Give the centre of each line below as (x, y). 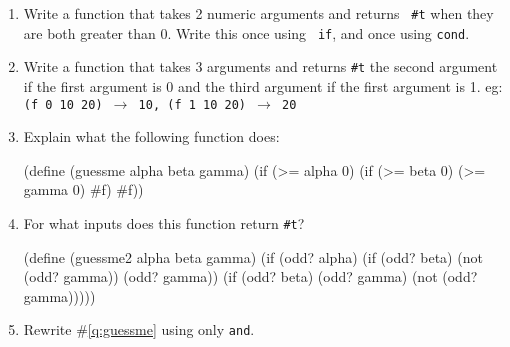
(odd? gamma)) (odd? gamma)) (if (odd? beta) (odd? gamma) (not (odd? (250, 276)
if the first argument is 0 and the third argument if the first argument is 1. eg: (263, 85)
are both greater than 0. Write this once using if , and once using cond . (246, 32)
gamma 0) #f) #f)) (83, 189)
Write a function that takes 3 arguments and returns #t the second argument (260, 66)
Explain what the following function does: (151, 136)
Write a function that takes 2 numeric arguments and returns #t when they (258, 13)
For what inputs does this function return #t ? (164, 223)
